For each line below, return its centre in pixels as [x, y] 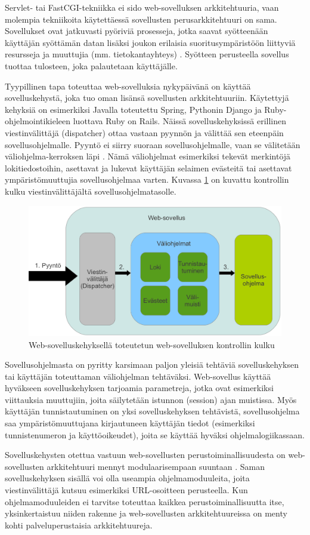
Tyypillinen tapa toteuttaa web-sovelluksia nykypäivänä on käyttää [128, 86]
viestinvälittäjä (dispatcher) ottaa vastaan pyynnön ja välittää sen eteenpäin [144, 132]
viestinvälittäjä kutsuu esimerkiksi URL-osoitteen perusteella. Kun [126, 490]
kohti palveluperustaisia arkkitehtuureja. [79, 525]
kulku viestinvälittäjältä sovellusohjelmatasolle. [91, 191]
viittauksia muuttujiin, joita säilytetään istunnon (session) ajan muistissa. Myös [151, 399]
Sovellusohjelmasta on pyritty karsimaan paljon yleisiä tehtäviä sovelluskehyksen [152, 365]
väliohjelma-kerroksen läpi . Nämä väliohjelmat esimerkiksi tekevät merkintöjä [148, 156]
